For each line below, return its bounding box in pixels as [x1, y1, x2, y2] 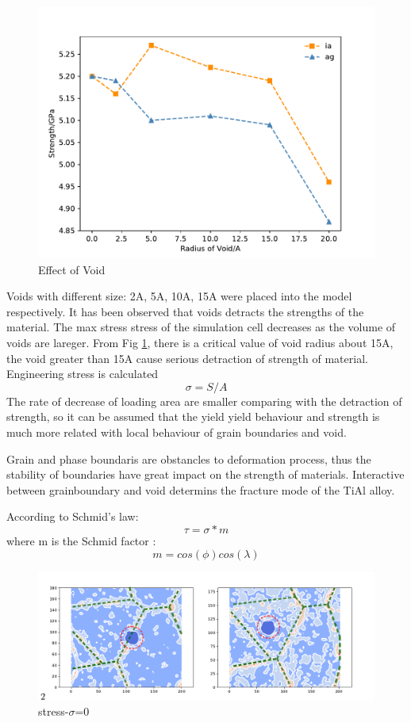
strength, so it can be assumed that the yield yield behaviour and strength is [6, 408, 380, 425]
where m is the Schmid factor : [6, 532, 156, 548]
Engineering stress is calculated [6, 365, 159, 382]
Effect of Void [38, 261, 106, 277]
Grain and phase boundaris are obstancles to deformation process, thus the [6, 450, 371, 467]
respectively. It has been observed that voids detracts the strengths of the [6, 303, 364, 319]
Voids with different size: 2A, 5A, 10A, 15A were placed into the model [6, 288, 352, 304]
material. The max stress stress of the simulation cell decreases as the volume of [6, 319, 396, 335]
